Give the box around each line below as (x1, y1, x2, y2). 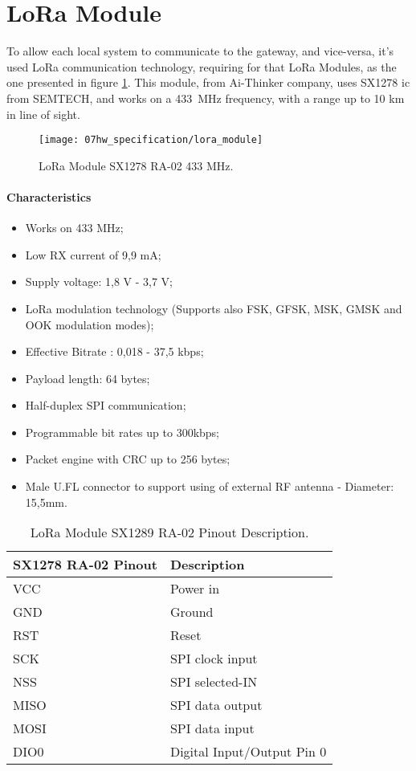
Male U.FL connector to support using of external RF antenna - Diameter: (25, 478, 394, 495)
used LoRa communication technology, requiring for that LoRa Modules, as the (6, 58, 397, 75)
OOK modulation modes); (25, 316, 154, 332)
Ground (169, 602, 214, 622)
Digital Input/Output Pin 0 (169, 742, 327, 761)
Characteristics (6, 188, 92, 205)
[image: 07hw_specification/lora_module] (39, 134, 263, 146)
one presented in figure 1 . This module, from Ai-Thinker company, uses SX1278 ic (6, 74, 410, 91)
